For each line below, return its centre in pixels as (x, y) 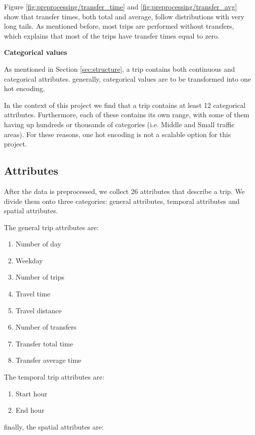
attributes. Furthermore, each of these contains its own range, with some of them (127, 115)
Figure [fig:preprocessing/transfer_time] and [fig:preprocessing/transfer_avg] (121, 6)
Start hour (31, 393)
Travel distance (39, 310)
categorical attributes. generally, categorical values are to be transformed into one (127, 78)
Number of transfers (46, 327)
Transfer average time (48, 360)
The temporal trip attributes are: (54, 377)
